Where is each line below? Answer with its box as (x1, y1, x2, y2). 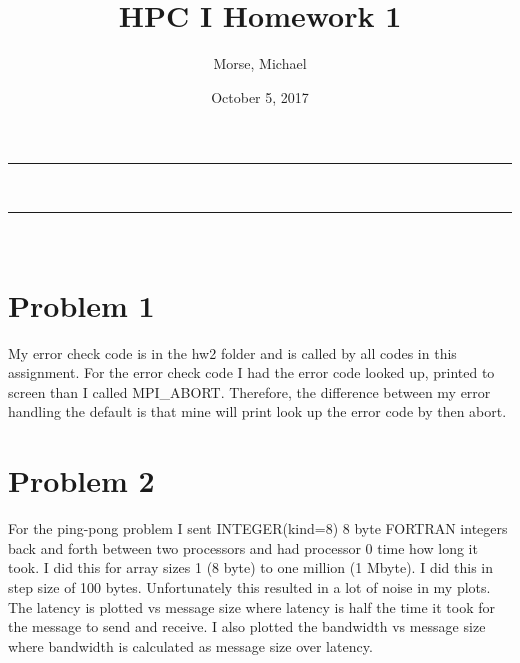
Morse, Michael (213, 53, 307, 74)
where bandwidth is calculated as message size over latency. (8, 635, 373, 656)
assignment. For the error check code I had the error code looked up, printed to (8, 362, 495, 383)
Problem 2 (8, 460, 155, 501)
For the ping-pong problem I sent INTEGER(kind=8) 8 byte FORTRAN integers (8, 518, 508, 539)
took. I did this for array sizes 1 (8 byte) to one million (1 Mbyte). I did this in (8, 557, 493, 578)
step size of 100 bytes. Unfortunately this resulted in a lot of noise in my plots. (8, 576, 491, 597)
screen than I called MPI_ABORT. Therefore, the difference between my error (8, 381, 491, 402)
